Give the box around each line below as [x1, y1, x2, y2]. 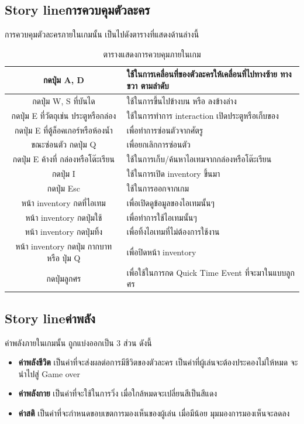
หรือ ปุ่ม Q [47, 251, 81, 264]
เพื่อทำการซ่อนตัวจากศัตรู [126, 124, 203, 136]
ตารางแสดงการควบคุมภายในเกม [103, 47, 201, 60]
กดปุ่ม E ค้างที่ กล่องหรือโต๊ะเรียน [12, 153, 115, 165]
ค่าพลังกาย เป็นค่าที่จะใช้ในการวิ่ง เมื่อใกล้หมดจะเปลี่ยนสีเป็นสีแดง [18, 387, 217, 399]
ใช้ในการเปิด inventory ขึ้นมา [126, 167, 220, 180]
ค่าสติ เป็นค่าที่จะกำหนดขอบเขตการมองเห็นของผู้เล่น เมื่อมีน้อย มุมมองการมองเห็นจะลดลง [18, 406, 290, 419]
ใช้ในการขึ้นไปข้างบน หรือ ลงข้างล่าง [126, 94, 237, 107]
